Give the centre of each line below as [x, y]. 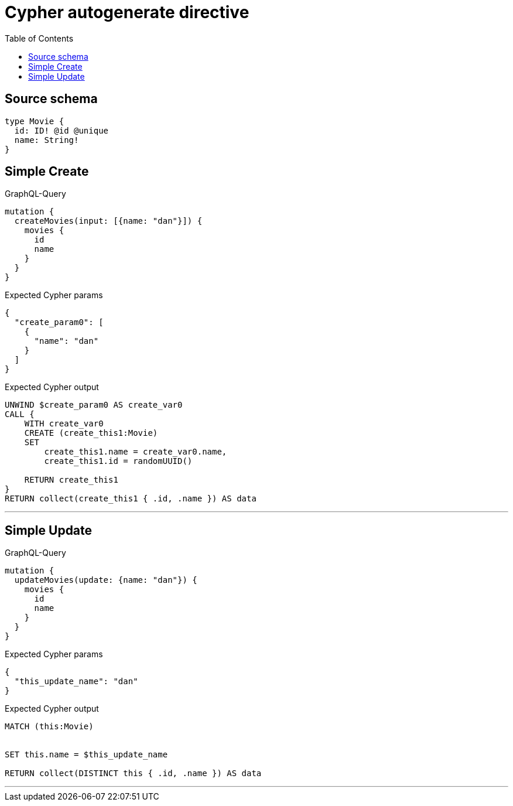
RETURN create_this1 [71, 480]
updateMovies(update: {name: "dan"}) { [106, 580]
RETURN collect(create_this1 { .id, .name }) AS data [131, 499]
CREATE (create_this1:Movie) [91, 433]
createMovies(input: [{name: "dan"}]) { [108, 221]
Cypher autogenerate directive [127, 12]
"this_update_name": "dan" [76, 682]
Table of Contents [39, 38]
